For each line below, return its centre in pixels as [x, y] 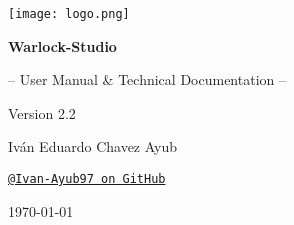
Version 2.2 [42, 112]
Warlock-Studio [62, 45]
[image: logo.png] [69, 14]
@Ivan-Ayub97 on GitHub [87, 179]
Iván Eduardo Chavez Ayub [93, 146]
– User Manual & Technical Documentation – [147, 79]
